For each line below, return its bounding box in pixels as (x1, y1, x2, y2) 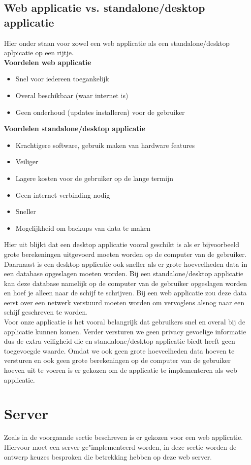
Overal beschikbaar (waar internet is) (15, 90, 128, 100)
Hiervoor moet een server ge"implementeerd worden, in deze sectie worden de (4, 441, 237, 452)
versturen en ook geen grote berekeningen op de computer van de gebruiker (4, 355, 231, 365)
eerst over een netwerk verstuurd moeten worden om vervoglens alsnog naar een (4, 297, 245, 307)
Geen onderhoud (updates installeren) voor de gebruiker (15, 107, 185, 117)
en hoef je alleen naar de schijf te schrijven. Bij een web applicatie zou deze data (4, 287, 247, 298)
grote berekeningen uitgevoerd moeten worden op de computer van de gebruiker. (4, 249, 247, 259)
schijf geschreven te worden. (4, 307, 88, 317)
